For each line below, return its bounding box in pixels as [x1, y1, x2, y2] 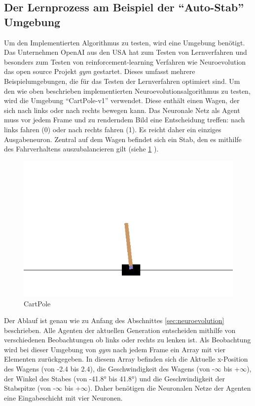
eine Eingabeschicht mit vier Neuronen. [4, 392, 123, 403]
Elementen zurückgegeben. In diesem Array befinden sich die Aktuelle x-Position [4, 354, 248, 364]
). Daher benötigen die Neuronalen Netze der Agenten [87, 383, 251, 393]
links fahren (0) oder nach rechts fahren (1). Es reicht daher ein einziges [4, 124, 221, 134]
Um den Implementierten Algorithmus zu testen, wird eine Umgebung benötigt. [4, 37, 245, 47]
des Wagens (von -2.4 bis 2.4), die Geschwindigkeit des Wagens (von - [4, 364, 215, 374]
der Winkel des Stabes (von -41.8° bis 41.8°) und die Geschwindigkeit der [4, 373, 225, 383]
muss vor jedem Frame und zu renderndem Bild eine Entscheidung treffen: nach [4, 114, 245, 125]
